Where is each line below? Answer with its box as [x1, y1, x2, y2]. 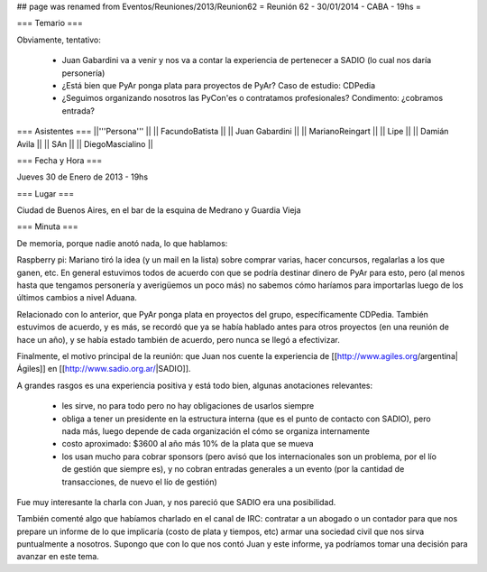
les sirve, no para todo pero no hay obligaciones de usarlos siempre [61, 401, 315, 411]
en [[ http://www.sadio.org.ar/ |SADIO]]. [47, 364, 191, 374]
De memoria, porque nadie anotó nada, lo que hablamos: [16, 237, 228, 248]
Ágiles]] [16, 364, 46, 374]
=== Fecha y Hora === [16, 154, 103, 166]
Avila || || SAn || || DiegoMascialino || [16, 138, 153, 149]
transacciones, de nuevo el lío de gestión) [61, 476, 218, 487]
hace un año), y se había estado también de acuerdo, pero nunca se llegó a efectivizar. [16, 334, 340, 345]
